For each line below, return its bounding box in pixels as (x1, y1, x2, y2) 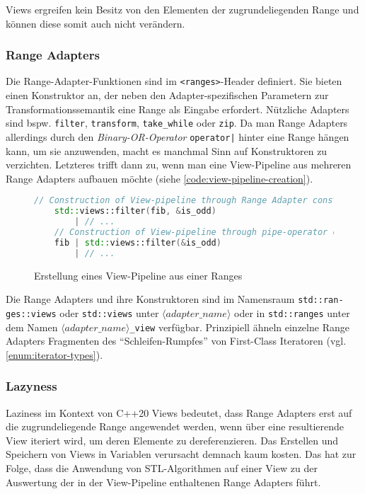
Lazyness (6, 377, 57, 395)
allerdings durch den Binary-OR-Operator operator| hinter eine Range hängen (6, 129, 349, 144)
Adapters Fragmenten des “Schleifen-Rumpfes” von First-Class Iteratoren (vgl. (6, 333, 347, 348)
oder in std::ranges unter (234, 305, 350, 320)
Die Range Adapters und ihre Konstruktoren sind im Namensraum (6, 292, 295, 306)
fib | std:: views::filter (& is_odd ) (54, 237, 221, 248)
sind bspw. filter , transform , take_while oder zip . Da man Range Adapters (6, 115, 348, 130)
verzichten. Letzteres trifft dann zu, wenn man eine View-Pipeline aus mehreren (6, 157, 352, 172)
